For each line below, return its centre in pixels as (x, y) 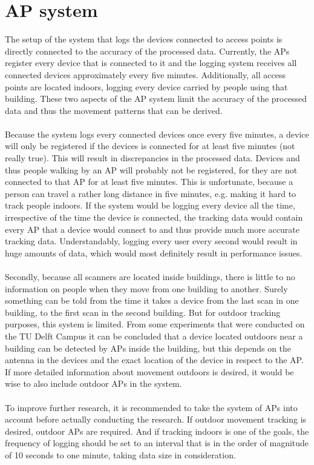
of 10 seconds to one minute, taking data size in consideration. (120, 454)
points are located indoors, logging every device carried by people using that (146, 86)
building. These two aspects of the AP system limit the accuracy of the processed (156, 99)
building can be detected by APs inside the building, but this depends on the (148, 348)
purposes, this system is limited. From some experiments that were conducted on (155, 324)
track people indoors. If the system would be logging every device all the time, (150, 205)
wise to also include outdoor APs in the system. (93, 383)
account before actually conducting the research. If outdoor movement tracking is (156, 419)
